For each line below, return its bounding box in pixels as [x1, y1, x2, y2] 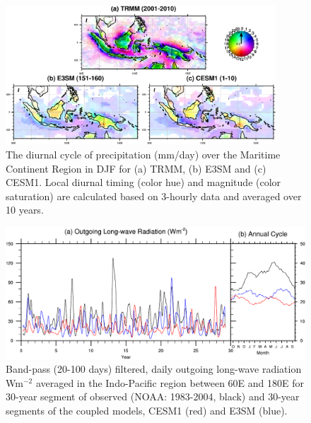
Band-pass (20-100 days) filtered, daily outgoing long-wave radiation [6, 361, 302, 376]
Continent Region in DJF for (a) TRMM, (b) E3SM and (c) [6, 161, 266, 175]
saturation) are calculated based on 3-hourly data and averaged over [6, 188, 302, 203]
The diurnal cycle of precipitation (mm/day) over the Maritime [6, 146, 281, 161]
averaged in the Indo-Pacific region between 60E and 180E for [35, 375, 304, 390]
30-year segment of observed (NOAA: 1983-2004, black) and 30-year [6, 389, 300, 404]
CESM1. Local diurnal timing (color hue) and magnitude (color [6, 175, 281, 190]
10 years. [6, 202, 44, 217]
